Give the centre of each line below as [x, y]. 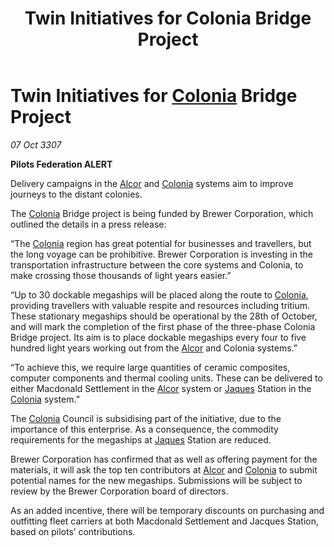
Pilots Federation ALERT [61, 164]
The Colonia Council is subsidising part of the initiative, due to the [146, 418]
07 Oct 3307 [36, 144]
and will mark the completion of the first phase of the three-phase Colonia [163, 326]
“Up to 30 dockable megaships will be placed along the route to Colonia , [159, 294]
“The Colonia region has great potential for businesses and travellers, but [161, 243]
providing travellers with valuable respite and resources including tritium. [160, 305]
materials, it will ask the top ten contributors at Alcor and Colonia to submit [164, 469]
